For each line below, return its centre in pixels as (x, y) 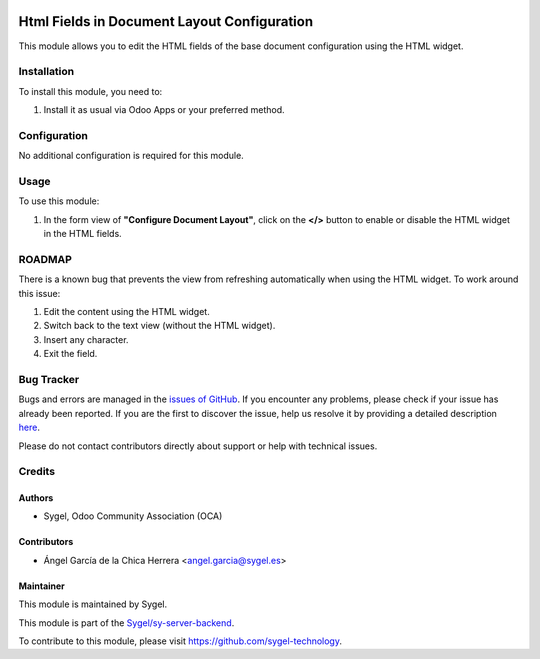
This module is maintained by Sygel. (93, 604)
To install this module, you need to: (90, 91)
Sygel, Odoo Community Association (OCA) (133, 516)
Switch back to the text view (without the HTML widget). (159, 326)
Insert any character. (86, 339)
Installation (46, 72)
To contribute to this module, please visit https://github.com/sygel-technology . (180, 641)
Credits (36, 472)
